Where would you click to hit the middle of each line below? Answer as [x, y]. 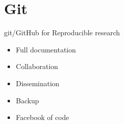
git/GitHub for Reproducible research [62, 33]
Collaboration [37, 66]
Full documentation [46, 49]
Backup [27, 100]
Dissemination [38, 83]
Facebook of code [42, 117]
